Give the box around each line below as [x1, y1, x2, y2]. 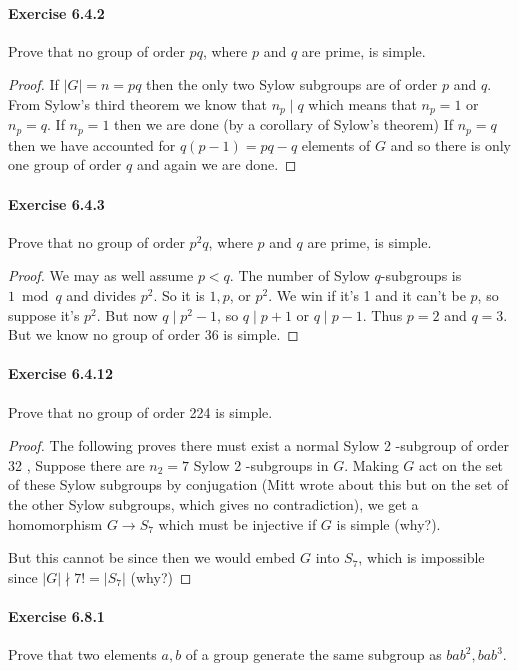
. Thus [362, 304, 403, 325]
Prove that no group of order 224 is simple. [8, 401, 273, 422]
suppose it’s [8, 304, 80, 325]
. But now [96, 304, 158, 325]
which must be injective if [158, 513, 317, 534]
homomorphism [8, 513, 103, 534]
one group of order [8, 154, 122, 175]
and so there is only [390, 134, 511, 155]
